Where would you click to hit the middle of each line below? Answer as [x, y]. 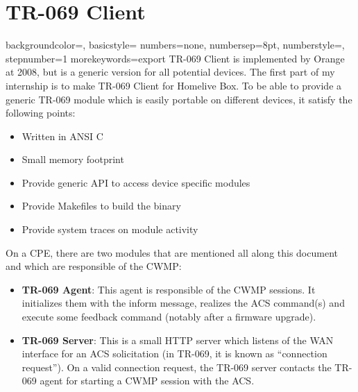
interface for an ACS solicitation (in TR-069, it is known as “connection [174, 353]
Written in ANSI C [62, 136]
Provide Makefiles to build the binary [101, 206]
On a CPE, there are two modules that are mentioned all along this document [172, 252]
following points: [41, 113]
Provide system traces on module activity [110, 229]
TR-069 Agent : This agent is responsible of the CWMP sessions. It [169, 289]
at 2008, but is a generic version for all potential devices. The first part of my [170, 72]
